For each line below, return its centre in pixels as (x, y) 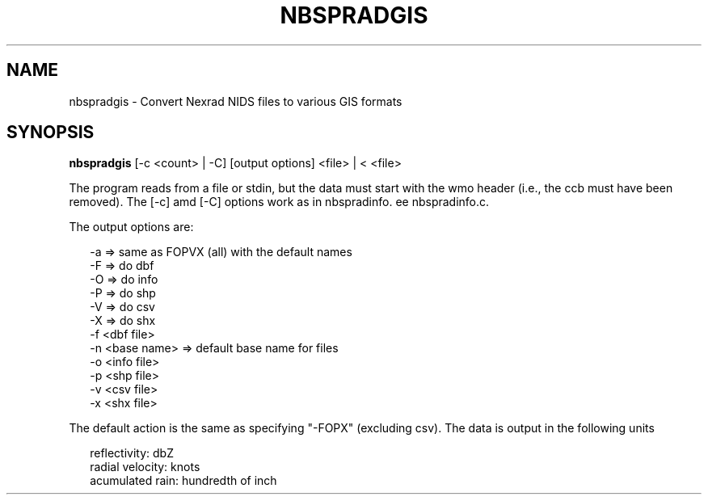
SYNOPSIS (51, 133)
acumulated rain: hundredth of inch (183, 481)
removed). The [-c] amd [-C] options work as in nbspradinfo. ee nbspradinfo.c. (279, 202)
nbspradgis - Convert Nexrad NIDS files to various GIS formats (236, 101)
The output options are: (131, 227)
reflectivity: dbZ (132, 453)
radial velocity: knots (145, 467)
